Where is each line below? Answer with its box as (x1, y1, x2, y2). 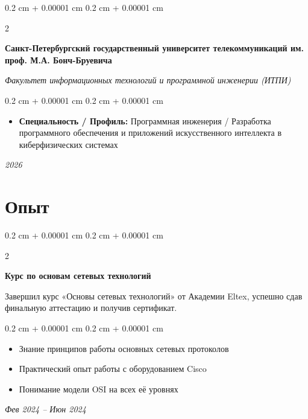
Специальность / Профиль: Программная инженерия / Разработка (19, 114, 271, 127)
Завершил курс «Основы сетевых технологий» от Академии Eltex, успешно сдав (5, 289, 303, 302)
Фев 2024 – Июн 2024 (5, 403, 86, 415)
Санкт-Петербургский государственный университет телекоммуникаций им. (5, 42, 304, 54)
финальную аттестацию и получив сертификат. (5, 301, 177, 314)
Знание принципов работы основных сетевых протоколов (19, 342, 229, 354)
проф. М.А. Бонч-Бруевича (5, 53, 112, 66)
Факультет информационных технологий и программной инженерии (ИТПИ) (5, 74, 291, 86)
